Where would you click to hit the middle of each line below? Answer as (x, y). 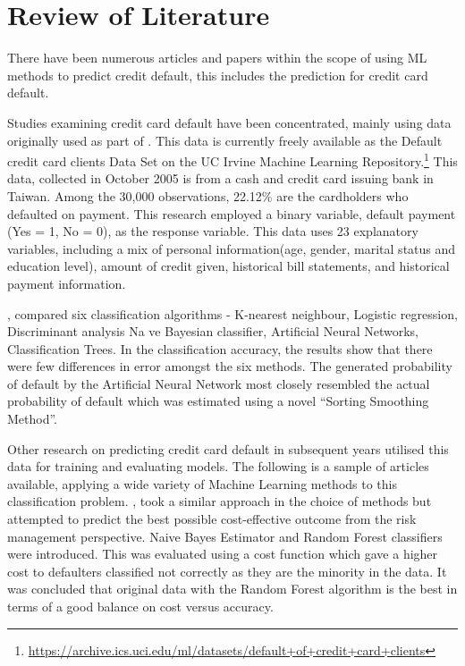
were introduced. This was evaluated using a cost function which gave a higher (223, 554)
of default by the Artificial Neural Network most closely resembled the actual (219, 383)
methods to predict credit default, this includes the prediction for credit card (218, 75)
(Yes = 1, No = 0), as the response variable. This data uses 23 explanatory (213, 231)
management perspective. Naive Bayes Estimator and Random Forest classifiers (225, 536)
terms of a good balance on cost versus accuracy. (140, 606)
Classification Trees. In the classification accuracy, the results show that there (220, 348)
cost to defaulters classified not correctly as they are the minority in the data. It (227, 571)
